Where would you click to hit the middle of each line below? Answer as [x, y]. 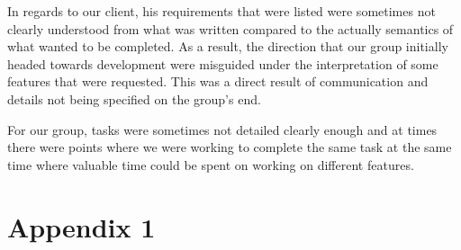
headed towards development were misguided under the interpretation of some [223, 63]
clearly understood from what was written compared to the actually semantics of [230, 28]
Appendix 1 [81, 226]
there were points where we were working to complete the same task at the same [230, 147]
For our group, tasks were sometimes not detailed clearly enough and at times [222, 129]
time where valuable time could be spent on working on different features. [211, 164]
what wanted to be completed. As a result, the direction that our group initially [228, 46]
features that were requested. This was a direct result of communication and [218, 81]
